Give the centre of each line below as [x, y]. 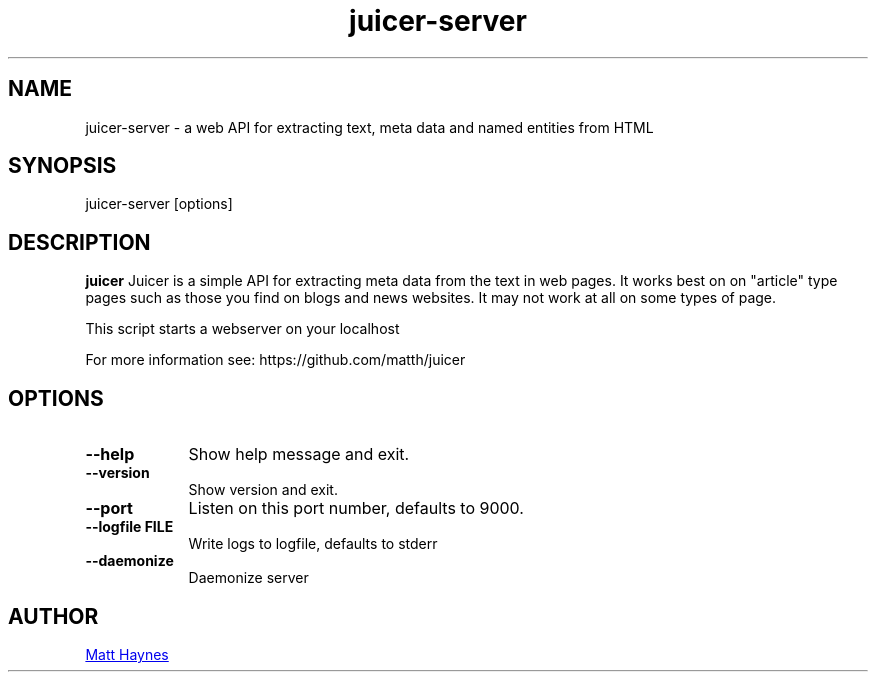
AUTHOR [53, 616]
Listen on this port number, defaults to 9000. [356, 508]
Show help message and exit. [299, 454]
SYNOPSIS [62, 166]
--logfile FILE [129, 527]
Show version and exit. [263, 490]
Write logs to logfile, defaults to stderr [313, 544]
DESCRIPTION [79, 242]
